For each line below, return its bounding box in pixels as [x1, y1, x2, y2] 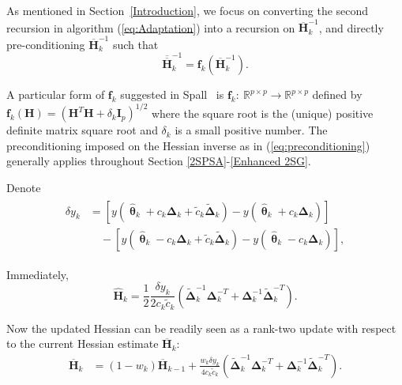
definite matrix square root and [6, 122, 158, 138]
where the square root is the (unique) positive [151, 104, 374, 121]
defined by [312, 86, 363, 103]
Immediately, [6, 266, 69, 282]
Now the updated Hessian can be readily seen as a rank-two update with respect [6, 319, 396, 336]
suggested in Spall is [120, 86, 224, 103]
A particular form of [6, 86, 105, 103]
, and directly [318, 19, 384, 36]
